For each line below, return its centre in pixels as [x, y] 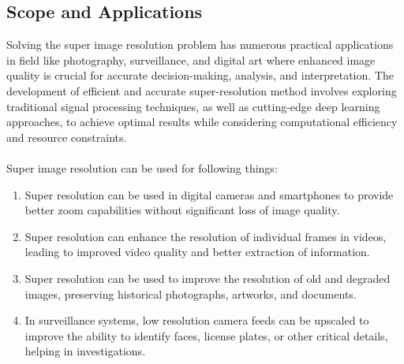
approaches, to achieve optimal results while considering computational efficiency [202, 122]
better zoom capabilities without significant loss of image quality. [182, 210]
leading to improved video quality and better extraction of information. [197, 252]
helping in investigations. [85, 351]
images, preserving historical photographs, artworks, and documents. [191, 293]
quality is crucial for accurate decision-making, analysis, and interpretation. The [200, 75]
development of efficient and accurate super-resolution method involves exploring [202, 90]
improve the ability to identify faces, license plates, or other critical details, [206, 335]
